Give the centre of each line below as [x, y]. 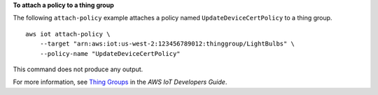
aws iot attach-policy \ [68, 34]
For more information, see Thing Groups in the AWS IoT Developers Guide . [120, 82]
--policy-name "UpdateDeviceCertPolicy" [110, 53]
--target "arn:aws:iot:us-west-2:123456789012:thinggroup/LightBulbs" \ [167, 44]
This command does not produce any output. [78, 69]
